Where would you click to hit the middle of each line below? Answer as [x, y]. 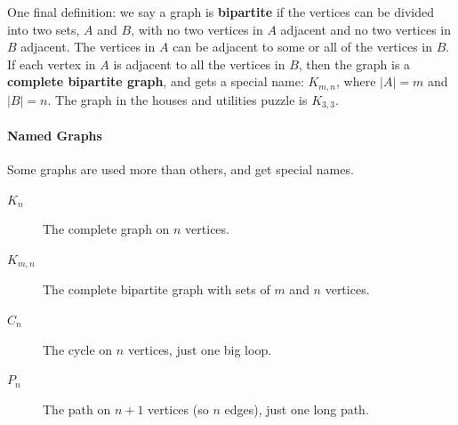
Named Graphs [55, 135]
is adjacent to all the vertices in [199, 64]
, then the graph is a [354, 64]
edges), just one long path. [297, 409]
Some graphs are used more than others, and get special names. [181, 169]
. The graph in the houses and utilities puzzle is [177, 99]
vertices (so [178, 409]
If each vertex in [52, 64]
